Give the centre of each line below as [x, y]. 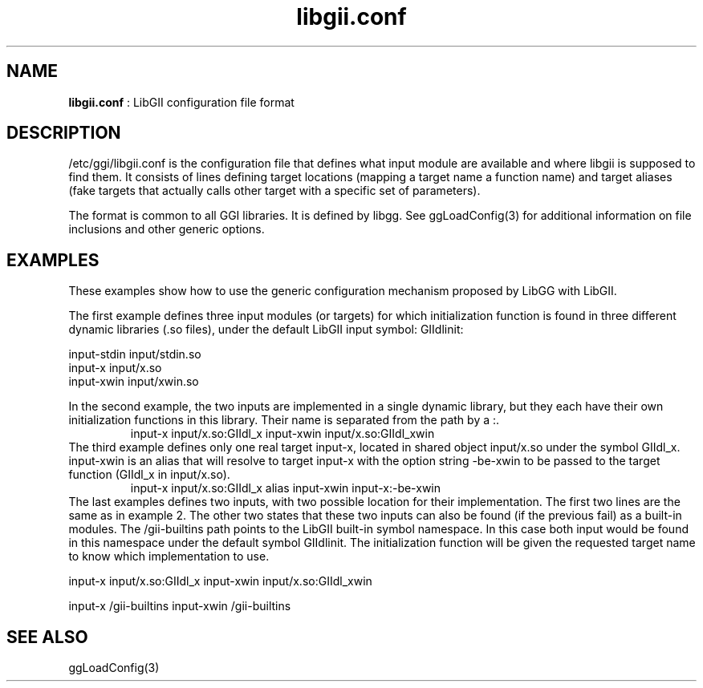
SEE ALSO [47, 637]
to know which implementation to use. [169, 556]
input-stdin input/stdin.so [135, 354]
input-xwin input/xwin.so [134, 382]
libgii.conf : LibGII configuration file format [181, 102]
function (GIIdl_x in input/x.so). [149, 475]
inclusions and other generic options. [167, 229]
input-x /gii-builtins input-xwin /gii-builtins [180, 606]
